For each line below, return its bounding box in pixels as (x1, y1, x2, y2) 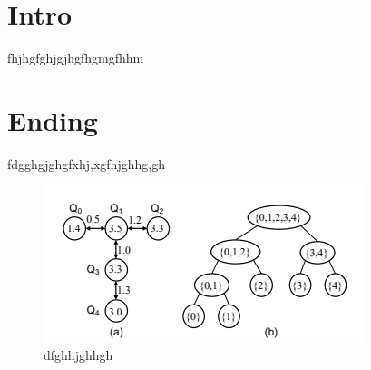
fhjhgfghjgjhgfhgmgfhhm (7, 48, 144, 67)
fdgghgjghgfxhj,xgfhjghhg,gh (7, 154, 165, 173)
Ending (7, 101, 98, 138)
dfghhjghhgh (44, 345, 113, 365)
